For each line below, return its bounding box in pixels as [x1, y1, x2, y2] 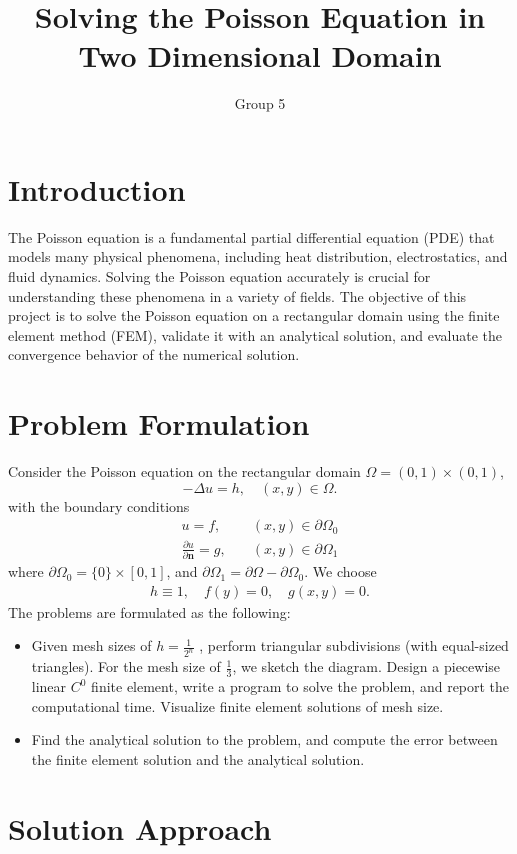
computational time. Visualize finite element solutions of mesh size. [31, 695, 444, 716]
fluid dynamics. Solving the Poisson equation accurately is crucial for [8, 266, 431, 287]
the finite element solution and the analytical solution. [31, 748, 365, 769]
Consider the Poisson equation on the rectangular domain [8, 461, 361, 482]
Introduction [8, 168, 186, 209]
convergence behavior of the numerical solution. [8, 344, 300, 365]
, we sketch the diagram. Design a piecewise [232, 656, 501, 677]
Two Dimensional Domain [78, 35, 442, 76]
